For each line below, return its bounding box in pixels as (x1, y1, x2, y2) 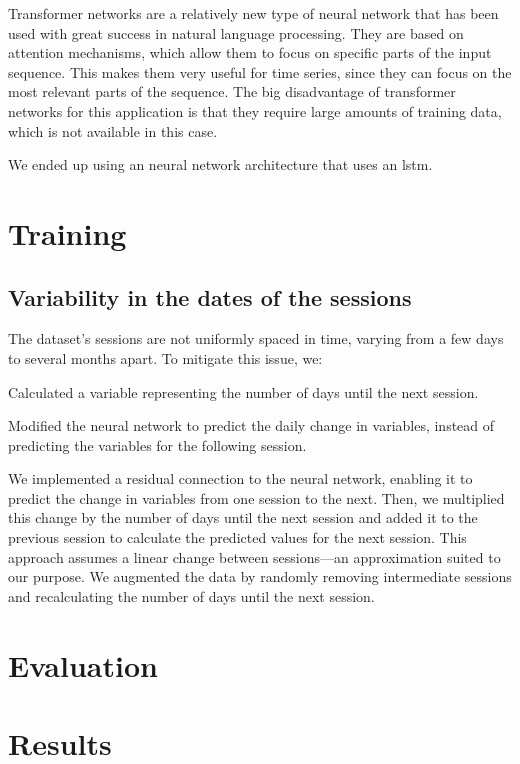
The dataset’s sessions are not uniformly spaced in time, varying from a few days (8, 328, 504, 349)
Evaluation (8, 644, 158, 685)
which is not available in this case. (8, 120, 218, 141)
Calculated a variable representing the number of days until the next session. (8, 381, 479, 402)
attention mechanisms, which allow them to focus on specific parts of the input (8, 42, 492, 63)
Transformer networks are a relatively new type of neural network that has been (8, 3, 499, 23)
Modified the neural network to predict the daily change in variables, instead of (8, 415, 495, 436)
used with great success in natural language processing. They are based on (8, 22, 464, 43)
